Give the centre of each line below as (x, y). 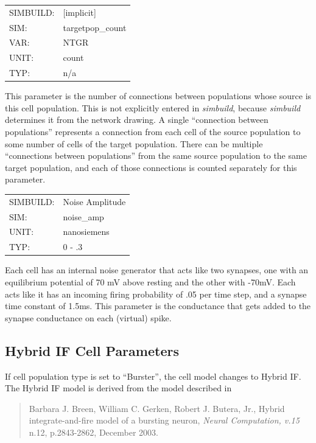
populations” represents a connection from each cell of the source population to (153, 131)
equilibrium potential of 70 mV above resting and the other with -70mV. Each (150, 281)
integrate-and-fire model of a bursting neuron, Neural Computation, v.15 (164, 420)
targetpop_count (95, 27)
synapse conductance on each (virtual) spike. (88, 317)
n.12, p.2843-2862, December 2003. (93, 432)
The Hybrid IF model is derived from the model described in (118, 388)
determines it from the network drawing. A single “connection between (137, 120)
